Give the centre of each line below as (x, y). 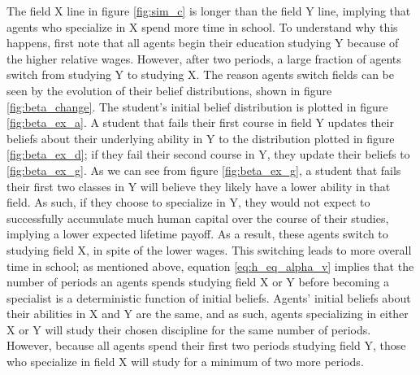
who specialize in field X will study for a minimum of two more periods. (185, 362)
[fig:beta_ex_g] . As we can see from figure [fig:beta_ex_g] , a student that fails (204, 170)
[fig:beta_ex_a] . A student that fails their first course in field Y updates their (200, 122)
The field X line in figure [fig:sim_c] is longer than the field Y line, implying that (209, 11)
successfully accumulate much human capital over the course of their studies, (198, 218)
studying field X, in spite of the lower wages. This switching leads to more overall (209, 249)
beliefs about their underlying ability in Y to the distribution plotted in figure (201, 138)
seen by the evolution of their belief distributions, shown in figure (169, 90)
